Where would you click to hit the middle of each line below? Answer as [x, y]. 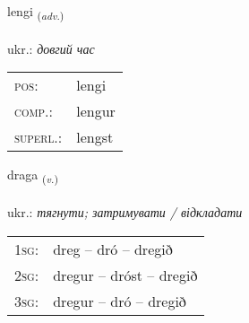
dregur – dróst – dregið [125, 275]
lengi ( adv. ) [36, 12]
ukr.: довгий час [51, 48]
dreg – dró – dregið [113, 249]
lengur [96, 111]
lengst [95, 137]
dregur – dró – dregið [120, 301]
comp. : [34, 111]
